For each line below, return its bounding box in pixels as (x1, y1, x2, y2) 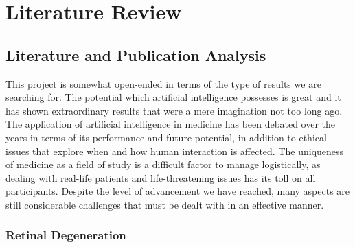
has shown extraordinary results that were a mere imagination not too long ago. (5, 103, 343, 117)
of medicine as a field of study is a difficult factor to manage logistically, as (5, 157, 321, 172)
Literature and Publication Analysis (5, 44, 266, 65)
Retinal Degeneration (5, 226, 126, 244)
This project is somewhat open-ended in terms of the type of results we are (5, 76, 321, 91)
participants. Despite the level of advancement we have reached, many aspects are (5, 184, 350, 198)
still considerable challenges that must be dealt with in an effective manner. (5, 197, 324, 211)
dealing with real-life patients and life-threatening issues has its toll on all (5, 170, 316, 185)
